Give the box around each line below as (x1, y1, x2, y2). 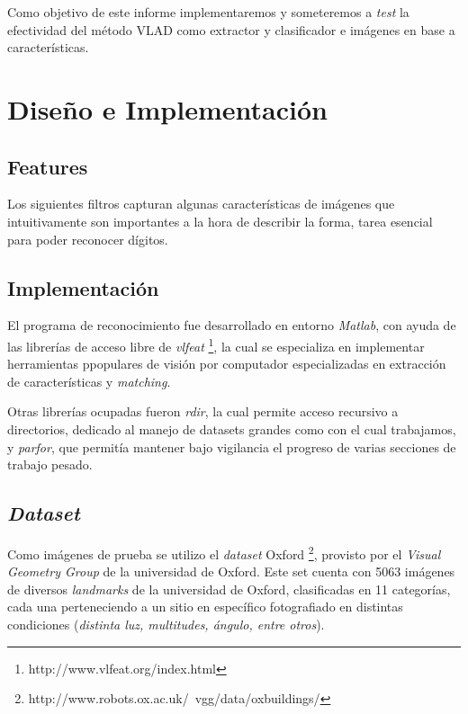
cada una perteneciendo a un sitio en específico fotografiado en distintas (7, 597, 403, 616)
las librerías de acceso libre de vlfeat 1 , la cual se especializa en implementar (7, 334, 425, 355)
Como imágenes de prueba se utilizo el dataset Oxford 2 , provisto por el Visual (7, 541, 441, 563)
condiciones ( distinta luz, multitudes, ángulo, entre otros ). (7, 614, 325, 633)
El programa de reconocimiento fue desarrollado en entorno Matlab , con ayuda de (7, 316, 456, 335)
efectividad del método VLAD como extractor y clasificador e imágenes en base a (7, 20, 455, 39)
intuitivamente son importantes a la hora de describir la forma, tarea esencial (7, 211, 433, 230)
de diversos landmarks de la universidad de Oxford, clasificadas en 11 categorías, (7, 579, 451, 598)
